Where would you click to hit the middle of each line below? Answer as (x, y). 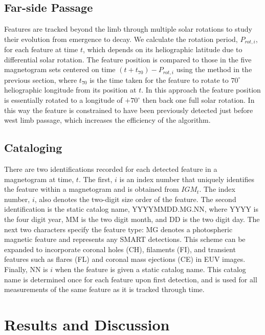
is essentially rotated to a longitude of (63, 100)
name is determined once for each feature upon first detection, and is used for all (131, 279)
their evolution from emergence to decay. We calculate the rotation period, (121, 39)
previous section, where (41, 80)
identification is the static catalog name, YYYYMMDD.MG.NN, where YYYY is (131, 209)
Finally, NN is (26, 269)
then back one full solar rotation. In (198, 100)
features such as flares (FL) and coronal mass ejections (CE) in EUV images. (125, 259)
